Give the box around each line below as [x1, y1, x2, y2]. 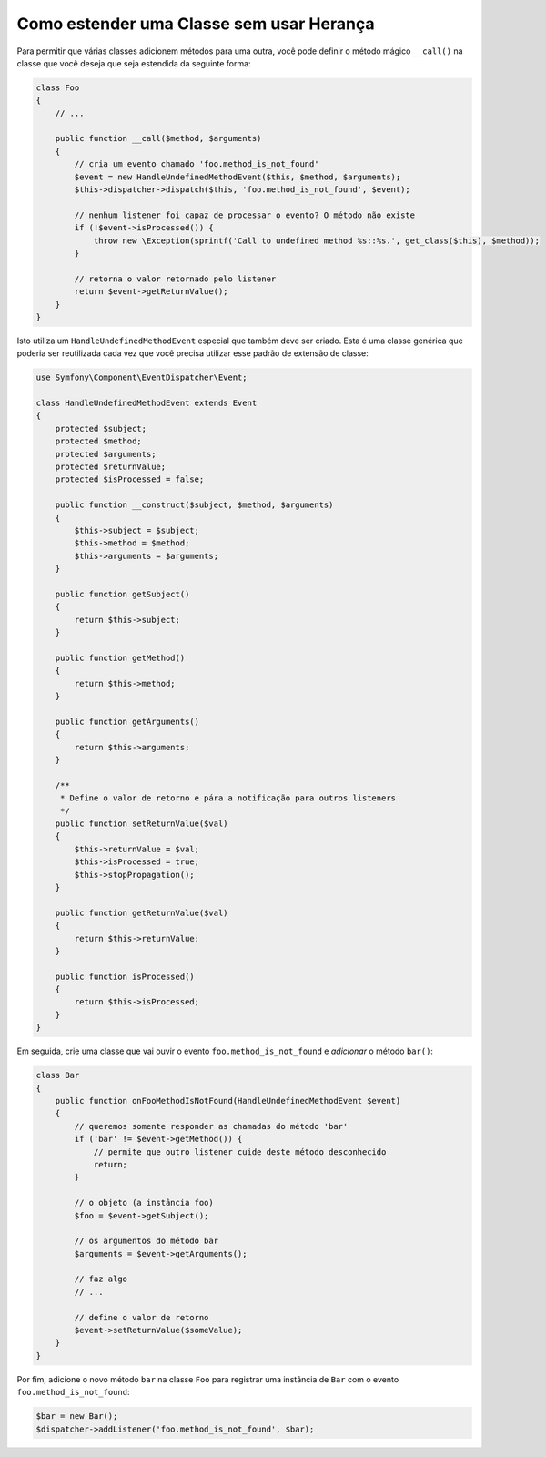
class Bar [35, 1070, 80, 1081]
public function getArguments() [55, 716, 200, 727]
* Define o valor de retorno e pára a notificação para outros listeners [59, 793, 396, 803]
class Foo [35, 82, 80, 93]
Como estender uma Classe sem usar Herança [16, 14, 375, 34]
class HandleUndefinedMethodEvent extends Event [35, 398, 258, 409]
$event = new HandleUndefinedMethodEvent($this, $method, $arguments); [74, 171, 401, 182]
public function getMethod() [55, 652, 186, 663]
